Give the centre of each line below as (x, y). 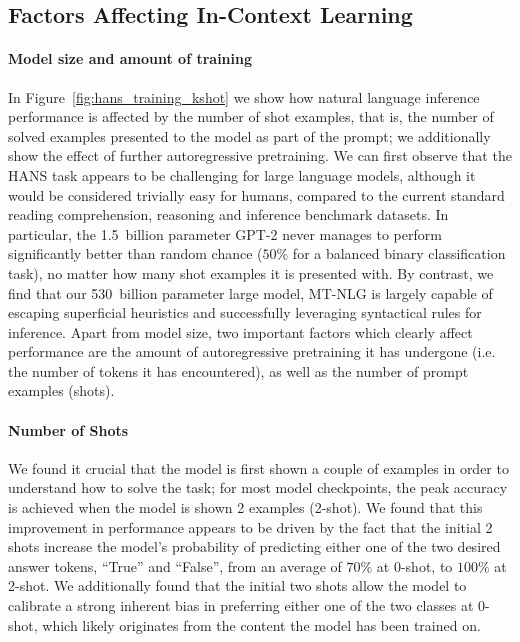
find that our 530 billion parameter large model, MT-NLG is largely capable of (250, 292)
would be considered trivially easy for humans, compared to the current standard (256, 194)
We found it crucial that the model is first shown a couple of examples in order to (258, 467)
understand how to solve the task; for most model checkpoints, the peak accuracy (258, 487)
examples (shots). (61, 390)
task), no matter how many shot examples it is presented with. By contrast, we (251, 272)
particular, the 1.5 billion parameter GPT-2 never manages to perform (225, 233)
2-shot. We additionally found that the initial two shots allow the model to (237, 585)
